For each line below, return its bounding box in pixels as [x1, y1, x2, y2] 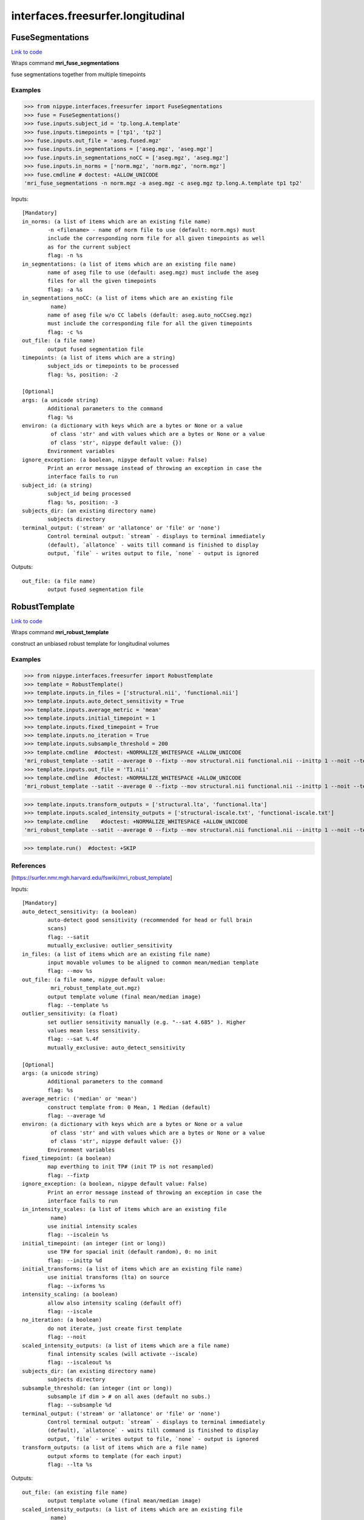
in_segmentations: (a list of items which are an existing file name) [22, 260, 237, 268]
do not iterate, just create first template [47, 1325, 182, 1332]
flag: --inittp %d [47, 1257, 103, 1264]
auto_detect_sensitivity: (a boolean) [22, 908, 138, 915]
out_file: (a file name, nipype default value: [22, 976, 166, 983]
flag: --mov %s [47, 967, 93, 975]
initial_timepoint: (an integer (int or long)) [22, 1240, 166, 1246]
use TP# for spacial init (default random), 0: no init [47, 1248, 218, 1256]
